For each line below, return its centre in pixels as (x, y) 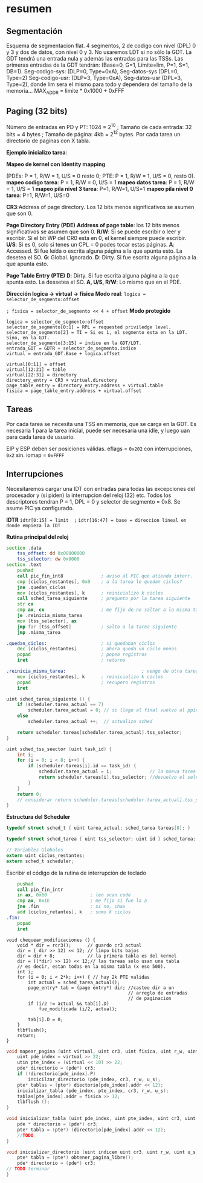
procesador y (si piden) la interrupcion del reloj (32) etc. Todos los (89, 495)
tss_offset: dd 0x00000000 (51, 553)
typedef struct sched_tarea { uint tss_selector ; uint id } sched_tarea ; (101, 839)
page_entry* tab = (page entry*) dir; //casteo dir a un (101, 988)
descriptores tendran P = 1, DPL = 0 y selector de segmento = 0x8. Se (93, 501)
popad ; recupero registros (86, 682)
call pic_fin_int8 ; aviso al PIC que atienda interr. (105, 576)
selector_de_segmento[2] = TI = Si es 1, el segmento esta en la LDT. (97, 332)
